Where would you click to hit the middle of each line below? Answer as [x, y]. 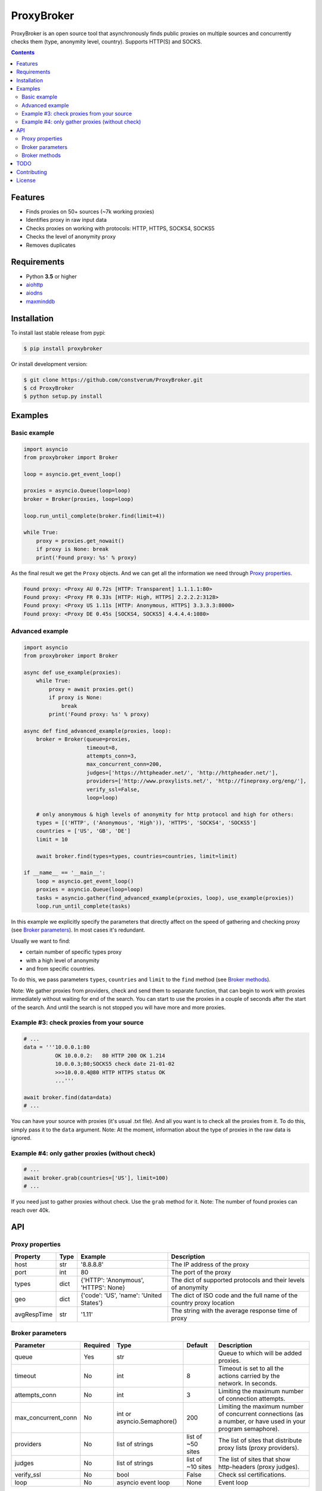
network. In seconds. [248, 1383]
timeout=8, [103, 748]
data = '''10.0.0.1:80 [57, 1047]
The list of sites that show [254, 1459]
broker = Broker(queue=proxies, [83, 739]
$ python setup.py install [63, 396]
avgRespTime [34, 1314]
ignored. [21, 1138]
